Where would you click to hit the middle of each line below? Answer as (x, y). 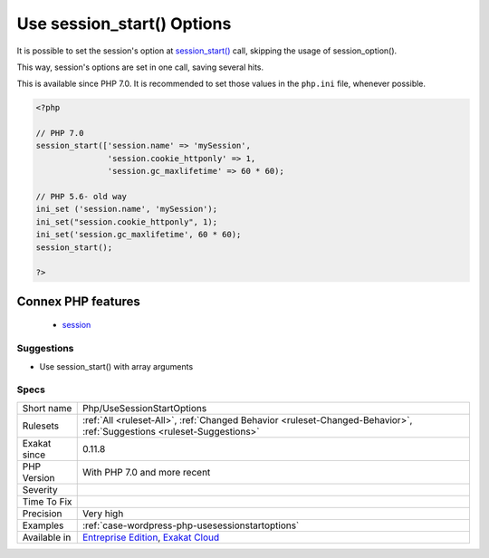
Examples (43, 525)
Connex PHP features (78, 301)
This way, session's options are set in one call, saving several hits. (140, 67)
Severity (40, 489)
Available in (47, 537)
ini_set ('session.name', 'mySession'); (126, 209)
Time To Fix (47, 501)
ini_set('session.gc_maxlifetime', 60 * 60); (139, 235)
